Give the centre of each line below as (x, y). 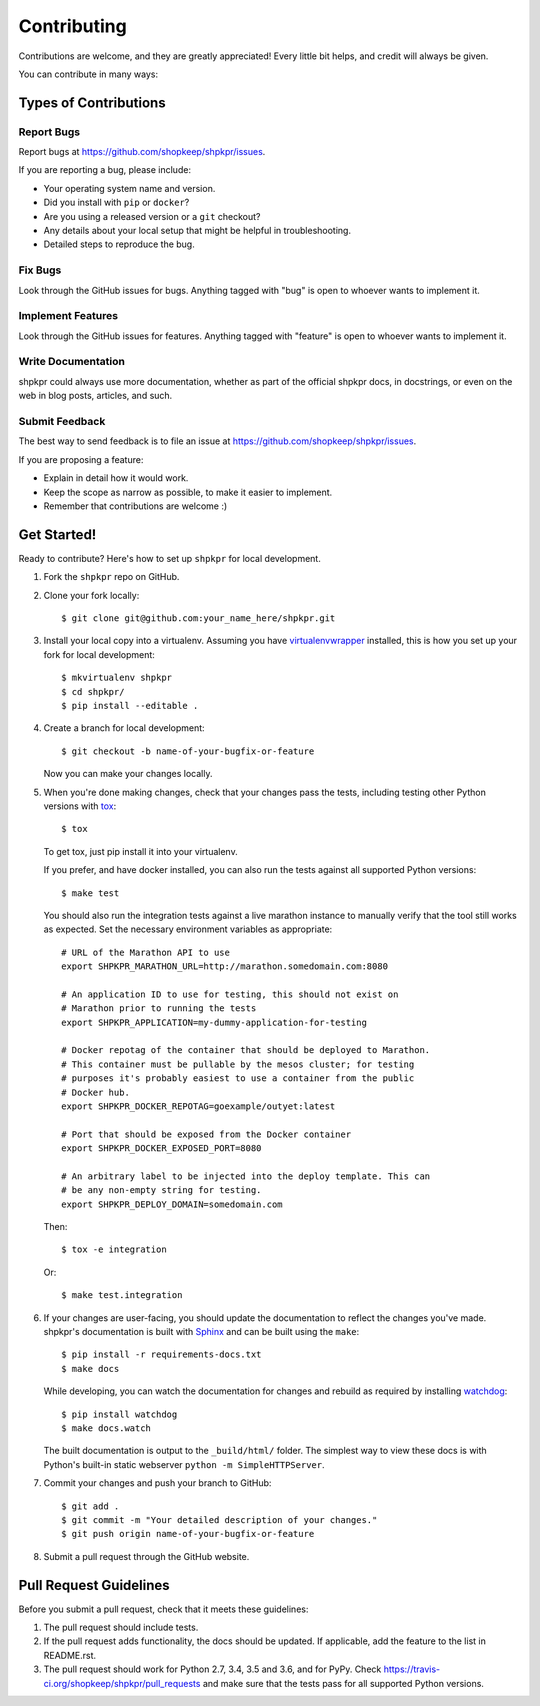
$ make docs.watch (106, 1428)
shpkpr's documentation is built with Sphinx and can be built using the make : (201, 1332)
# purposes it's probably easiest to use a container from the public (238, 1078)
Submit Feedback (62, 422)
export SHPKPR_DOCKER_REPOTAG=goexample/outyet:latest (198, 1106)
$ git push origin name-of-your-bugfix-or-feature (188, 1534)
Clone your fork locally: (91, 595)
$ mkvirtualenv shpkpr (117, 678)
